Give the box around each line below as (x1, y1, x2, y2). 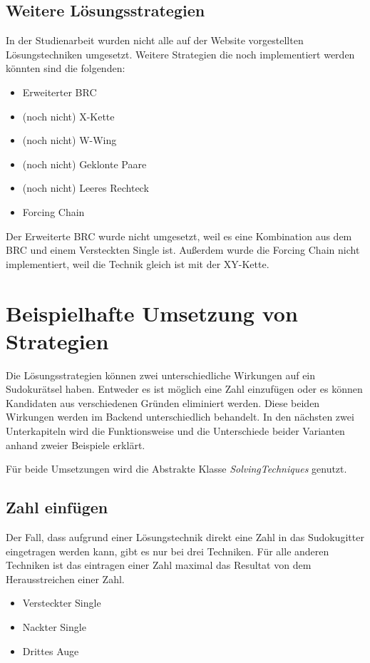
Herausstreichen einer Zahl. (6, 571, 125, 586)
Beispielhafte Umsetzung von (6, 298, 298, 327)
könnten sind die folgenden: (6, 61, 125, 76)
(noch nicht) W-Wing (22, 133, 117, 148)
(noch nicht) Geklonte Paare (22, 156, 147, 171)
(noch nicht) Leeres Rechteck (22, 180, 149, 195)
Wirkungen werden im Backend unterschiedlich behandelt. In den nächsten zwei (6, 409, 354, 424)
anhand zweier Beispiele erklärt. (6, 437, 145, 452)
